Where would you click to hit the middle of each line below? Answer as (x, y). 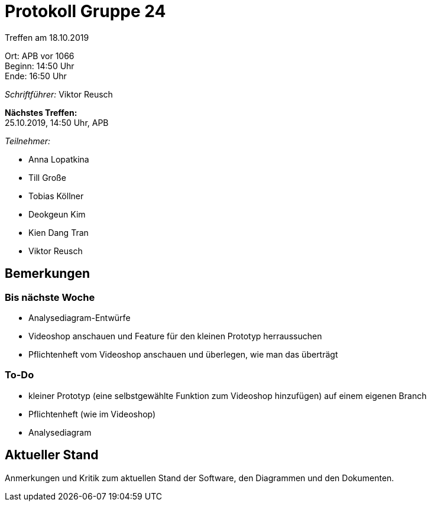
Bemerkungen (48, 274)
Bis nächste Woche (50, 297)
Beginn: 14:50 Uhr (40, 66)
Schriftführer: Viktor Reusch (59, 94)
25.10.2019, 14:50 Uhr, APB (57, 122)
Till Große (47, 177)
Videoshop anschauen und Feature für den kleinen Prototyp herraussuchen (175, 336)
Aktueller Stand (52, 455)
